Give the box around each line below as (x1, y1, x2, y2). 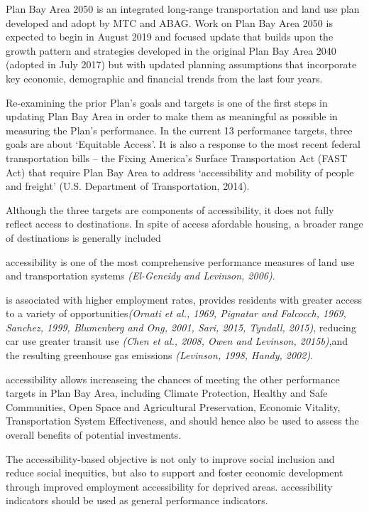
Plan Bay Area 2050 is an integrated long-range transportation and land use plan (6, 1, 360, 16)
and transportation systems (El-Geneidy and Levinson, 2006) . (6, 268, 275, 283)
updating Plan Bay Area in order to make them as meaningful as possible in (6, 109, 338, 124)
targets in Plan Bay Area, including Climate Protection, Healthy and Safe (6, 385, 328, 400)
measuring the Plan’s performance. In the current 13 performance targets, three (6, 122, 353, 137)
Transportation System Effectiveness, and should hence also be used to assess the (6, 413, 359, 428)
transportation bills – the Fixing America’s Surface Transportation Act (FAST (6, 150, 348, 165)
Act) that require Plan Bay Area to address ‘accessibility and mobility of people (6, 164, 354, 179)
